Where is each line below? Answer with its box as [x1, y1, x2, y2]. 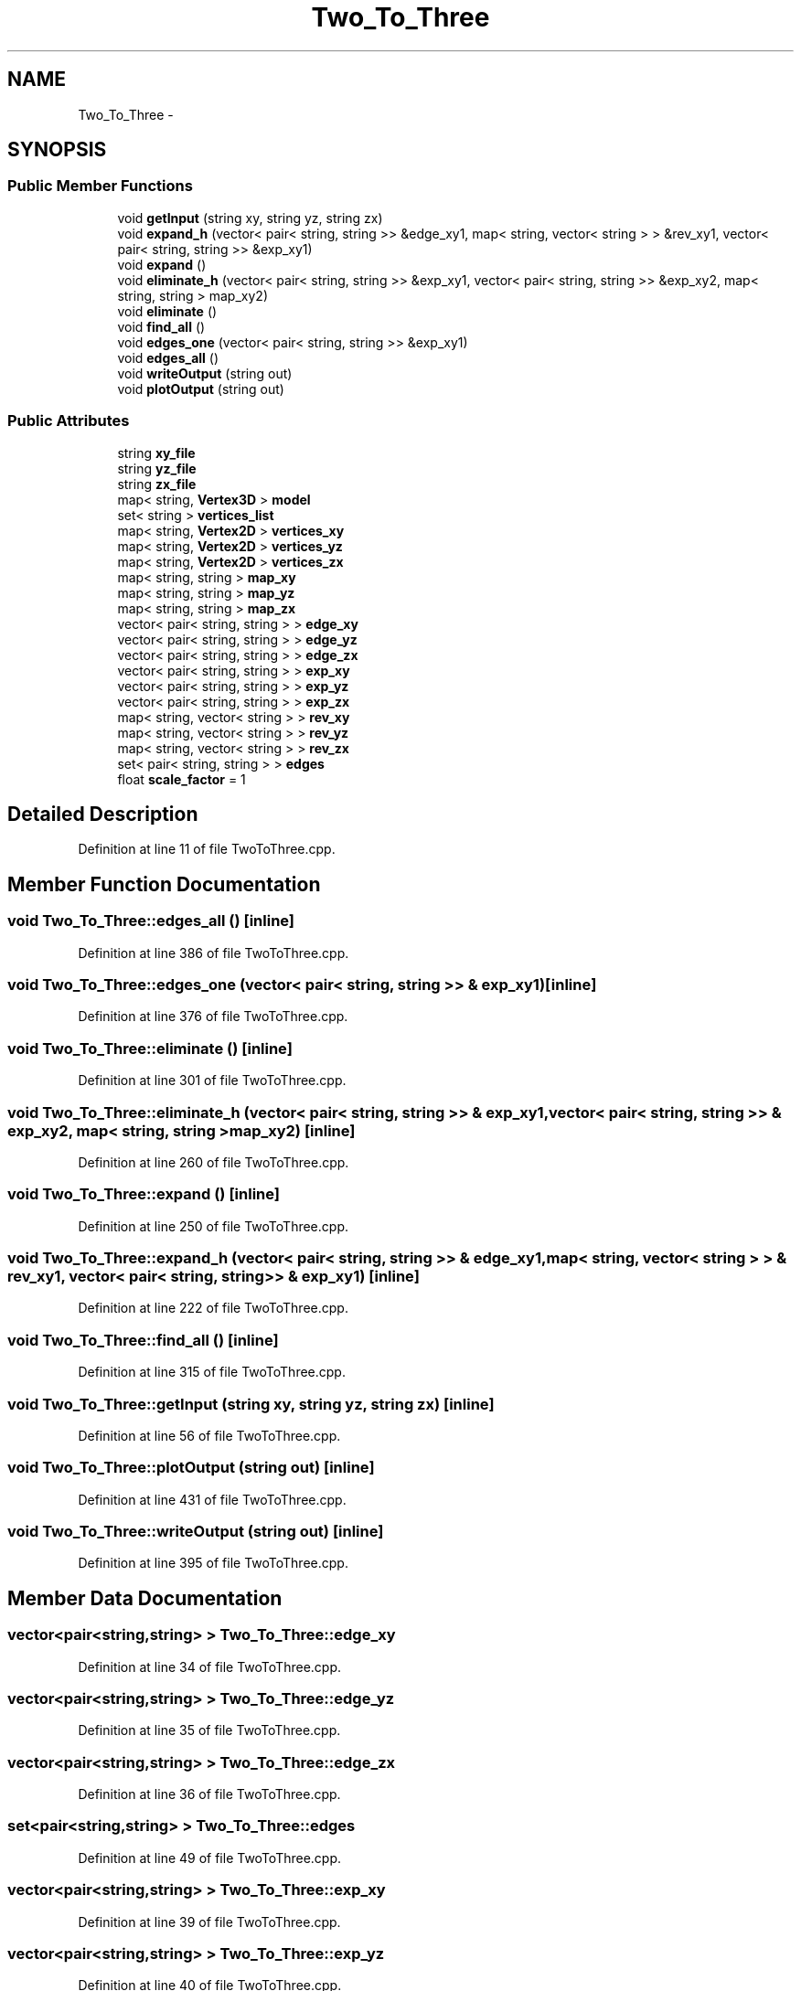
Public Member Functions [7, 176, 193, 196]
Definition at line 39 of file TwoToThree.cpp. [78, 1913, 341, 1930]
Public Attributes [7, 411, 130, 431]
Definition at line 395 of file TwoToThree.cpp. [78, 1555, 348, 1571]
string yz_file [117, 460, 197, 476]
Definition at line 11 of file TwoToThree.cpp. [78, 841, 336, 857]
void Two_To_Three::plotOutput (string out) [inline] [7, 1458, 375, 1477]
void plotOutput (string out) [117, 380, 284, 397]
